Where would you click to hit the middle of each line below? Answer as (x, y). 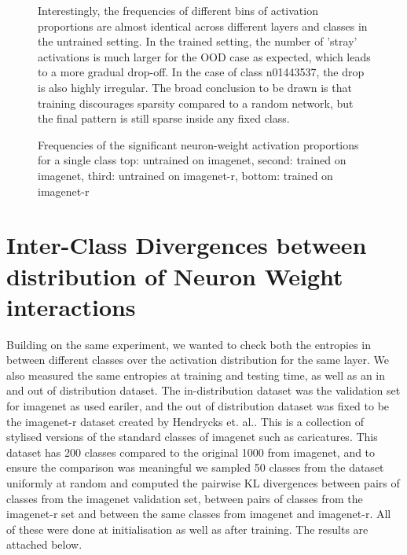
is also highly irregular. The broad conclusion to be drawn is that (195, 87)
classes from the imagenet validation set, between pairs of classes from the (185, 498)
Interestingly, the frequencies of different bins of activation (178, 10)
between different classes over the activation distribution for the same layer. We (198, 360)
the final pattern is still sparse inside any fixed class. (164, 118)
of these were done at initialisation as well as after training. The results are (187, 529)
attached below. (44, 544)
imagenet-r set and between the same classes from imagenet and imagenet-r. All (199, 514)
